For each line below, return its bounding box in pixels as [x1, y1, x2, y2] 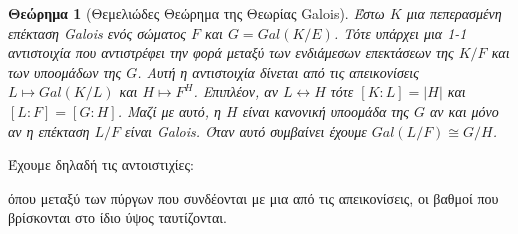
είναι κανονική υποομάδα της [242, 100, 409, 121]
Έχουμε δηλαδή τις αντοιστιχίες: [8, 154, 194, 175]
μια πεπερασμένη [406, 3, 502, 23]
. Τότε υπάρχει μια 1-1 [333, 22, 467, 43]
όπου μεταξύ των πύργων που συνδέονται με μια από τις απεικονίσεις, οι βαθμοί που [8, 187, 499, 208]
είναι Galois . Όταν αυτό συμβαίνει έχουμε [125, 120, 367, 141]
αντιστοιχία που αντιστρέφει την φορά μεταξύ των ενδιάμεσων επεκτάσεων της [8, 42, 454, 63]
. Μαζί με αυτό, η [117, 100, 222, 121]
